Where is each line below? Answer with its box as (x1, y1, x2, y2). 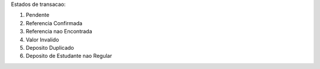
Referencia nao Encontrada (25, 28, 92, 35)
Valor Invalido (25, 36, 59, 43)
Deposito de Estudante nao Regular (25, 53, 113, 60)
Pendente (25, 12, 50, 19)
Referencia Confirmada (25, 19, 83, 26)
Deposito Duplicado (25, 44, 74, 51)
